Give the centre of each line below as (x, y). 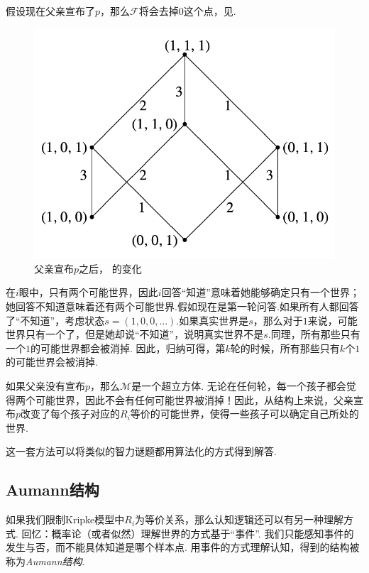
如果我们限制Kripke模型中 (65, 519)
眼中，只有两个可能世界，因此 (88, 292)
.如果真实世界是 (213, 320)
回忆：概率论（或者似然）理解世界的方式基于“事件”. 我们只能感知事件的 (188, 533)
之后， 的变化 (110, 268)
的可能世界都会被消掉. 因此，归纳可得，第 (128, 348)
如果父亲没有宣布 (45, 385)
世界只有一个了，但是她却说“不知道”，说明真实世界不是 (135, 334)
